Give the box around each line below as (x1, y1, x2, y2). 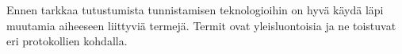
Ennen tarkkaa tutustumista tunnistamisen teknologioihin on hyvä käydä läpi (6, 2, 384, 17)
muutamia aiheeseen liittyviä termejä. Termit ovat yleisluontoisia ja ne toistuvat (6, 17, 396, 33)
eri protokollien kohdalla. (6, 33, 128, 49)
